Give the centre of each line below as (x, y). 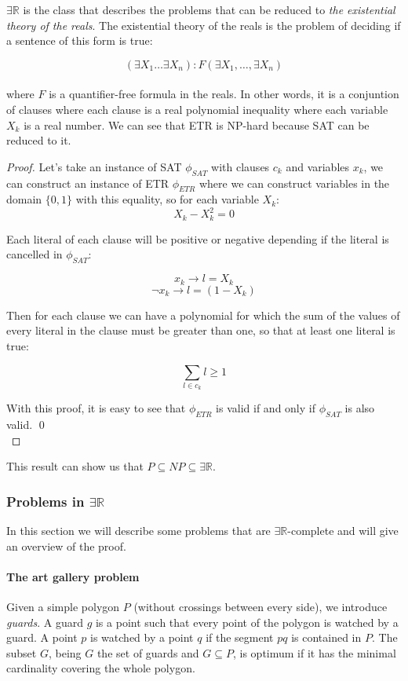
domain (24, 199)
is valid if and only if (266, 408)
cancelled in (35, 254)
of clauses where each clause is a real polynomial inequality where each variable (197, 109)
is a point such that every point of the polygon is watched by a (247, 622)
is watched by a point (142, 637)
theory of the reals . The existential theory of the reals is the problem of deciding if (204, 25)
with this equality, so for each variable (167, 199)
